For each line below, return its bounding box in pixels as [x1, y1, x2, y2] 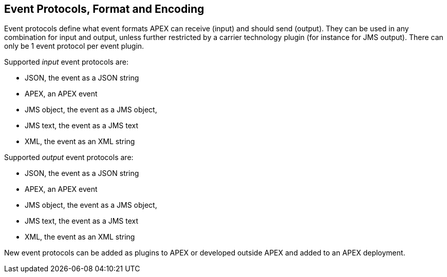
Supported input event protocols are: [4, 57, 128, 67]
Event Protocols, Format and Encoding [4, 3, 204, 15]
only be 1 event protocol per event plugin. [4, 42, 144, 51]
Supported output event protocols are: [4, 153, 134, 162]
